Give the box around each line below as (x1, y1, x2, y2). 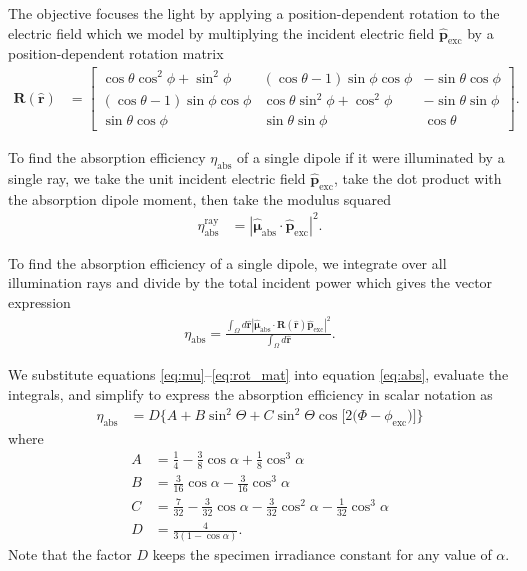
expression (8, 292, 71, 313)
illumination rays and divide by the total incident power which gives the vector (8, 272, 493, 293)
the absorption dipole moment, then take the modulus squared (8, 188, 391, 209)
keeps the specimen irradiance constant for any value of (152, 544, 492, 565)
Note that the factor (8, 544, 132, 565)
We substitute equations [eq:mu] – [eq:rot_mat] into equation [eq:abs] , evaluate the (8, 364, 509, 385)
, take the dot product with (333, 167, 502, 188)
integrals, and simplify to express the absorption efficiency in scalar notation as (8, 383, 493, 404)
